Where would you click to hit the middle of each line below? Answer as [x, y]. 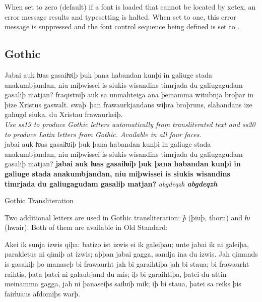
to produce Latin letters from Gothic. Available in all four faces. [103, 134]
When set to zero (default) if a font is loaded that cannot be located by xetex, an [130, 7]
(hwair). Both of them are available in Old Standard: [86, 227]
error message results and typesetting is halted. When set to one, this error [120, 16]
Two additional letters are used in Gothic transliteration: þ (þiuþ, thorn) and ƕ [127, 217]
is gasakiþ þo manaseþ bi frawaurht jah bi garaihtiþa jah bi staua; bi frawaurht [127, 264]
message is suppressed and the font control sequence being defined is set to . [122, 26]
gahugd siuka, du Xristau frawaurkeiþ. [64, 114]
